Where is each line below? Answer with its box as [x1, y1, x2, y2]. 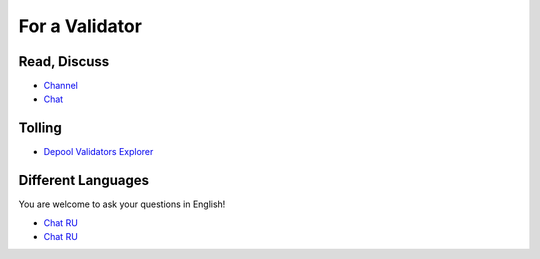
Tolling [18, 120, 62, 137]
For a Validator [18, 15, 142, 37]
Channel [43, 80, 79, 92]
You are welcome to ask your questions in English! [18, 198, 226, 210]
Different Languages [18, 172, 150, 189]
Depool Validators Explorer [43, 146, 154, 158]
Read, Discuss [18, 53, 110, 70]
